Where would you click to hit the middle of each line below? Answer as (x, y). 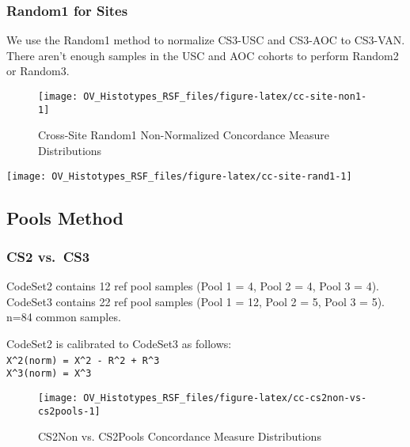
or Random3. (38, 71)
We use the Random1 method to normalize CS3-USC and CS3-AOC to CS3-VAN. (206, 40)
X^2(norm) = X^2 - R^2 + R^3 (83, 360)
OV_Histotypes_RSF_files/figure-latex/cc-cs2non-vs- (225, 398)
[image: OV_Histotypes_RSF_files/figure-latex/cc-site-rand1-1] (179, 176)
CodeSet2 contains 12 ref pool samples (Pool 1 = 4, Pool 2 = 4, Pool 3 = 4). (193, 286)
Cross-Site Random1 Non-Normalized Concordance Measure (184, 135)
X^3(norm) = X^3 (49, 374)
